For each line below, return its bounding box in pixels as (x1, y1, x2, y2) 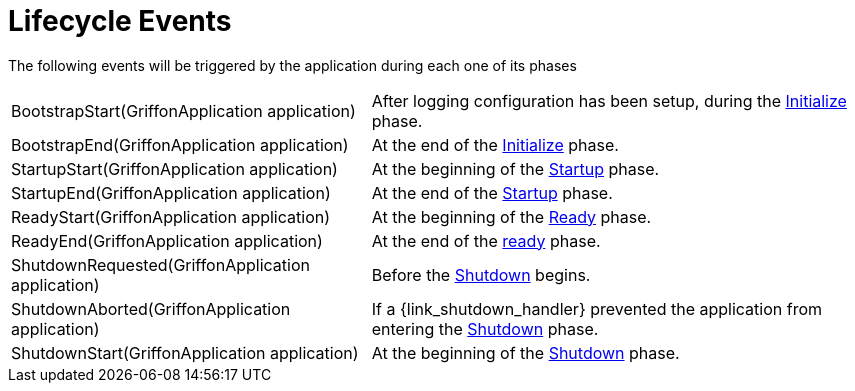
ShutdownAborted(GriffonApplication (11, 298, 291, 319)
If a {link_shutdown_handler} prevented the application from (371, 298, 823, 319)
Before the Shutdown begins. (371, 264, 591, 285)
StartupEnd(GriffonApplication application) (11, 182, 331, 203)
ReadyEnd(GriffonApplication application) (11, 230, 323, 251)
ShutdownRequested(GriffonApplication (11, 254, 310, 275)
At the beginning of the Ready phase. (371, 206, 652, 227)
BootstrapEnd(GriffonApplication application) (11, 134, 349, 155)
